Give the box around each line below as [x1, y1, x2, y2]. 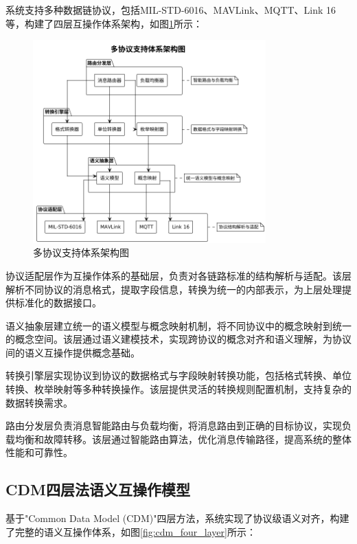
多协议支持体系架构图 [33, 245, 129, 260]
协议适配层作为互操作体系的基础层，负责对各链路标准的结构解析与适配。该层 [5, 268, 352, 282]
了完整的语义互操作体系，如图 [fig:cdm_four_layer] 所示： [5, 524, 256, 539]
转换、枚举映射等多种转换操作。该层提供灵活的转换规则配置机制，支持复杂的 [5, 382, 352, 396]
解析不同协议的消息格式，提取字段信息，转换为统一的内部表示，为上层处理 [5, 282, 342, 296]
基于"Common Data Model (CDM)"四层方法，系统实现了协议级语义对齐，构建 [5, 511, 349, 525]
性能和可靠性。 [5, 445, 73, 460]
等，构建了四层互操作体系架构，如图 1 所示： [5, 16, 203, 30]
